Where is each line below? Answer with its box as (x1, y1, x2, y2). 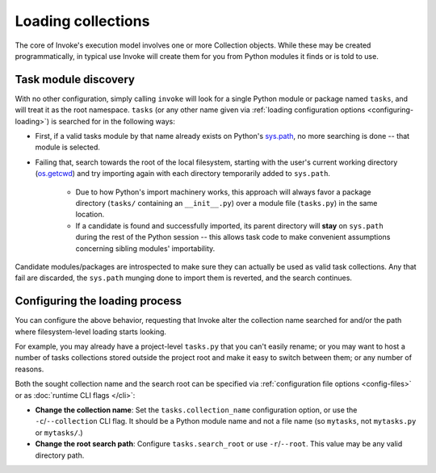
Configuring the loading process (15, 295, 182, 308)
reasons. (15, 364, 44, 374)
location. (75, 210, 105, 220)
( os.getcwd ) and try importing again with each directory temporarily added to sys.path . (35, 169, 331, 178)
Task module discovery (15, 73, 135, 86)
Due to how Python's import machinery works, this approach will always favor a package (75, 186, 371, 197)
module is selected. (35, 142, 101, 153)
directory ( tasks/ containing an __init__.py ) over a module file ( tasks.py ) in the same (75, 198, 378, 207)
